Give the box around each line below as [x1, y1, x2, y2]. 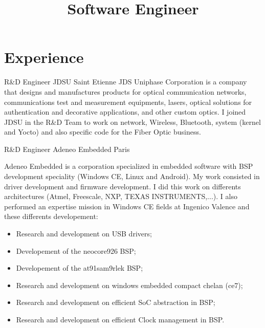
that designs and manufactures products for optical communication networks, [4, 86, 247, 97]
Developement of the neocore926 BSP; [16, 245, 136, 256]
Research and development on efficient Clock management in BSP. [16, 314, 225, 324]
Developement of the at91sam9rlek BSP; [16, 263, 143, 273]
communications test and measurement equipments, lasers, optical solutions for [4, 96, 252, 107]
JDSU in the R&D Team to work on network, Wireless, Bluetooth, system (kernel [4, 116, 261, 127]
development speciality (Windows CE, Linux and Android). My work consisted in [4, 171, 260, 182]
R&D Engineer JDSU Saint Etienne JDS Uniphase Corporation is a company [4, 76, 247, 87]
